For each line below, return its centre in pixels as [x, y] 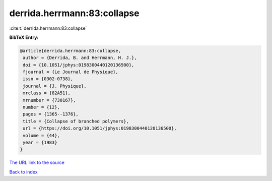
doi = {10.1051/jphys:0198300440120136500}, [79, 65]
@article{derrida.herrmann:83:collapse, [70, 51]
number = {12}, [42, 107]
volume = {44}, [42, 135]
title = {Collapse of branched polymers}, [76, 121]
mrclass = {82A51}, [47, 93]
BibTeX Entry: [24, 37]
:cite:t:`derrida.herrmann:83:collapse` [48, 28]
